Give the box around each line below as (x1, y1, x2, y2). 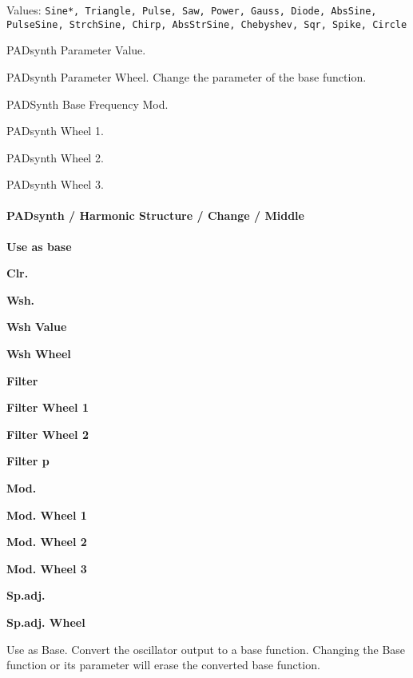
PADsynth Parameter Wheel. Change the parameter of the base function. (6, 68, 367, 85)
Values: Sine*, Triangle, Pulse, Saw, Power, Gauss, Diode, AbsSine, (6, 2, 377, 18)
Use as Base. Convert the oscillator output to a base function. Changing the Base (6, 640, 406, 657)
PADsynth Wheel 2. (6, 149, 104, 166)
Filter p (6, 453, 50, 469)
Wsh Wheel (6, 345, 71, 362)
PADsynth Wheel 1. (6, 122, 104, 139)
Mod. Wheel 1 (6, 506, 87, 523)
